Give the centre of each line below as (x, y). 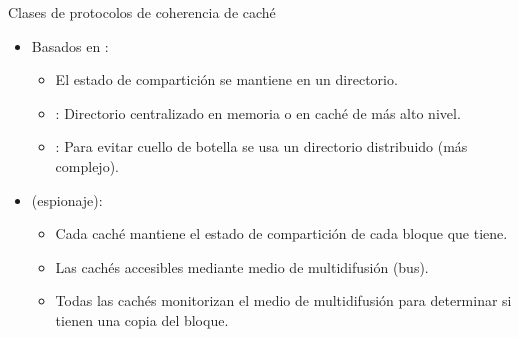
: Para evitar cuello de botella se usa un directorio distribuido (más (261, 146)
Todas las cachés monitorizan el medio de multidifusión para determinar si (283, 300)
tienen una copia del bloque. (142, 319)
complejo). (87, 165)
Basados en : (70, 45)
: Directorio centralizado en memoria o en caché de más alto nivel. (258, 112)
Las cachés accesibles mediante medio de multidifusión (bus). (242, 266)
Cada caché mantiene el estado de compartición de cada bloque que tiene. (281, 233)
